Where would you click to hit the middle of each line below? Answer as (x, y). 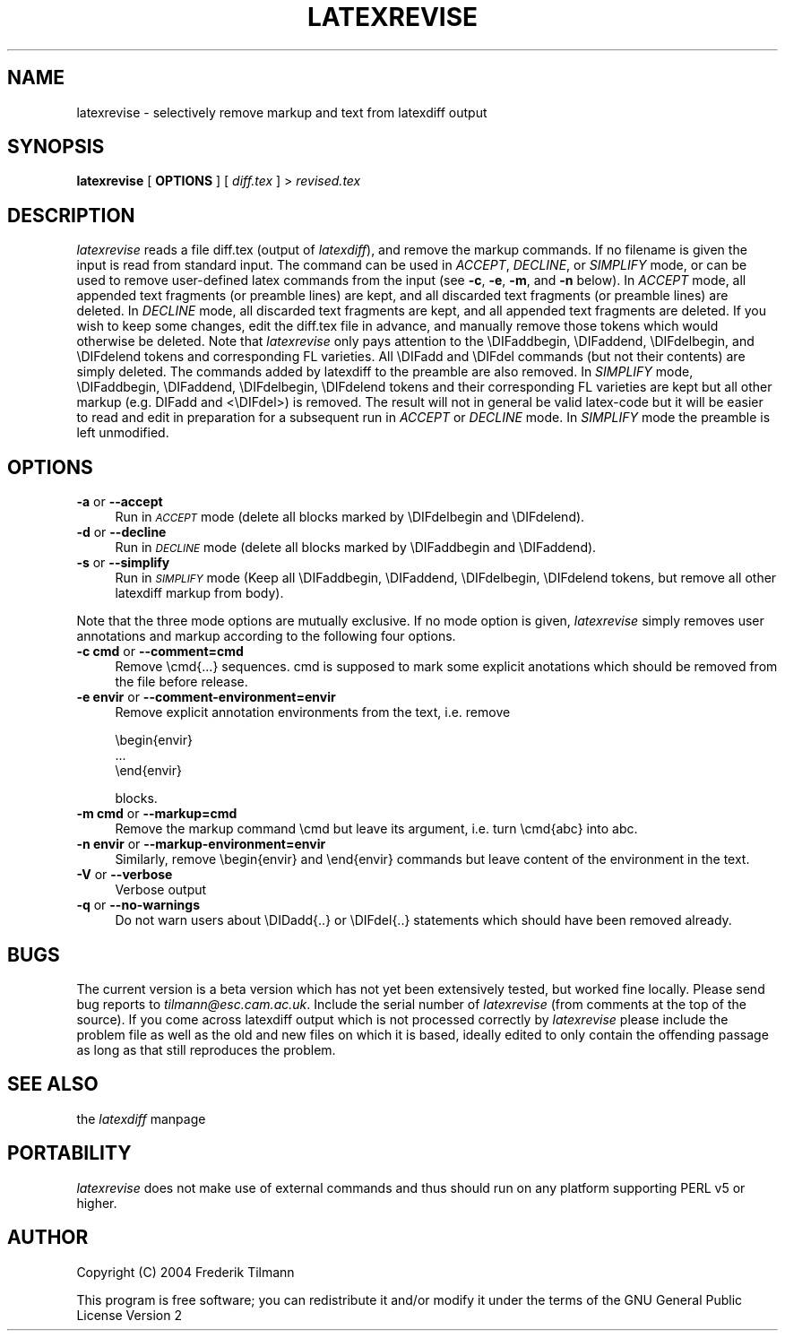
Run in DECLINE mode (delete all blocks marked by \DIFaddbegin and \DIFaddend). (356, 548)
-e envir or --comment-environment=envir (206, 697)
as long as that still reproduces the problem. (206, 1049)
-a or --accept (120, 502)
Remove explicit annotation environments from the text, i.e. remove (313, 712)
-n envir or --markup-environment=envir (201, 844)
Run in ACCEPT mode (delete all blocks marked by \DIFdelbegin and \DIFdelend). (350, 517)
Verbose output (161, 890)
